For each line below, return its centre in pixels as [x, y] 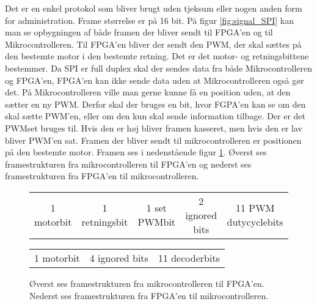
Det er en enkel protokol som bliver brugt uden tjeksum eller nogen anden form [154, 8]
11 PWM [255, 208]
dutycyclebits [255, 222]
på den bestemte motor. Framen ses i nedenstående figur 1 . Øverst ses [136, 152]
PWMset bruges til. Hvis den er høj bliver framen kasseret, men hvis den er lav [154, 128]
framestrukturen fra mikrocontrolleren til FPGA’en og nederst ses [128, 164]
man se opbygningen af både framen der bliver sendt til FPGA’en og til [139, 32]
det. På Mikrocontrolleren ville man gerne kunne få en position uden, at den [148, 92]
